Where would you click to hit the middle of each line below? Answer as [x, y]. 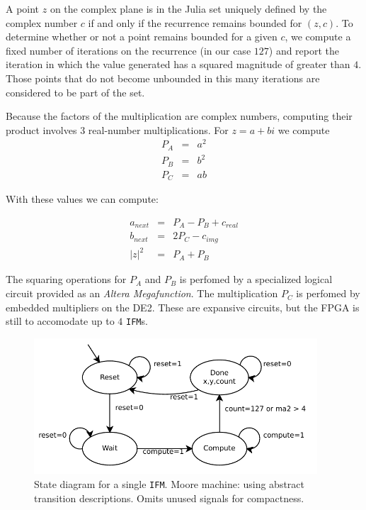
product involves [41, 129]
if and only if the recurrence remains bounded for [195, 22]
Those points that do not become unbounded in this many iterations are [163, 78]
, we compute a [318, 37]
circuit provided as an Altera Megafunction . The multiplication [142, 293]
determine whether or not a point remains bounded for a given [142, 37]
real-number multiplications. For [158, 129]
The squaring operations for [66, 279]
